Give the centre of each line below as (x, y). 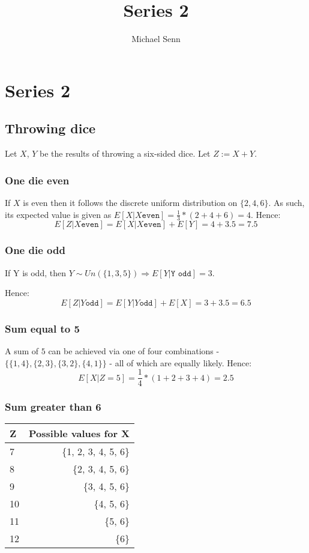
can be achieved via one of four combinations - (134, 350)
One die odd (35, 250)
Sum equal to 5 (42, 328)
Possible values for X (79, 434)
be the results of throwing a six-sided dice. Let (125, 153)
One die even (37, 180)
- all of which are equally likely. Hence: (181, 362)
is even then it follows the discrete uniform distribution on (130, 202)
